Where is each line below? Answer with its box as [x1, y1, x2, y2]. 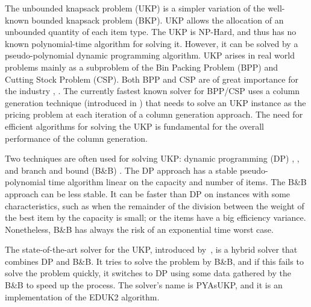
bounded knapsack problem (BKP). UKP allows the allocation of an [31, 13, 284, 26]
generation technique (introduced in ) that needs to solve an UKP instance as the [5, 96, 306, 109]
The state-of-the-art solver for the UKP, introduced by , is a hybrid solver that [5, 243, 298, 256]
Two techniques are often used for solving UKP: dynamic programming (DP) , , [5, 152, 300, 165]
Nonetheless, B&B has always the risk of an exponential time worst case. [5, 223, 274, 235]
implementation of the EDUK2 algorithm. [5, 290, 160, 303]
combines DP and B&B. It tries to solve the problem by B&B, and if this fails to [5, 255, 304, 267]
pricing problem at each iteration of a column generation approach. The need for [5, 108, 303, 121]
